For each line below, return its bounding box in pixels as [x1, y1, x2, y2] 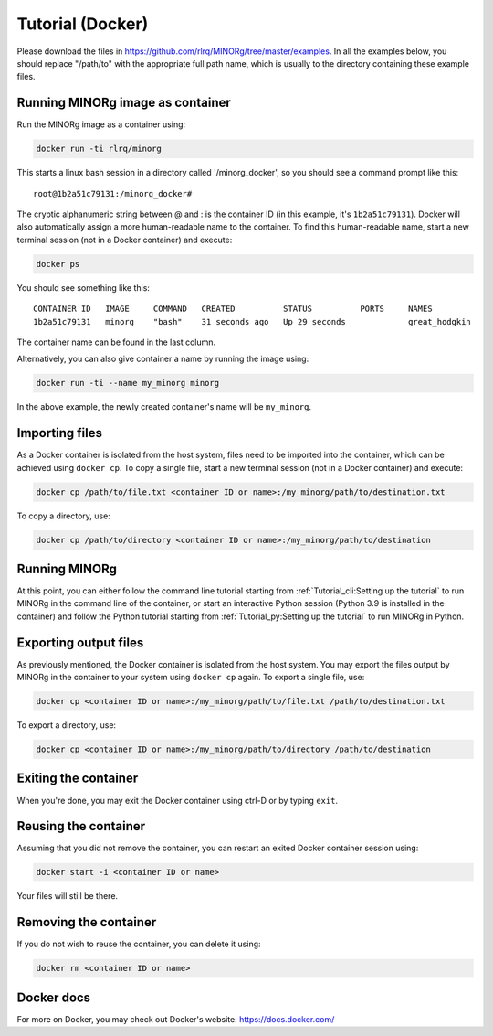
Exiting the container [16, 771, 139, 786]
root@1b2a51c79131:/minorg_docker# [33, 188, 193, 198]
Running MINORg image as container [16, 95, 232, 111]
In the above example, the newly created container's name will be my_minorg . [16, 401, 312, 412]
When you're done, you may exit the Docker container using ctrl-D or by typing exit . [16, 795, 338, 806]
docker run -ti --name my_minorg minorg [36, 378, 219, 389]
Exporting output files [16, 635, 144, 650]
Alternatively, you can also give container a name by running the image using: [16, 353, 309, 365]
